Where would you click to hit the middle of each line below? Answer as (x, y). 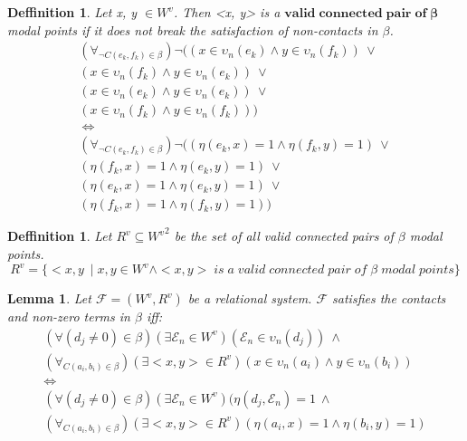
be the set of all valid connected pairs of (284, 236)
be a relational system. (250, 298)
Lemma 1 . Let (49, 298)
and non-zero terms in (69, 316)
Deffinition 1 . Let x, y (72, 12)
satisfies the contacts (389, 298)
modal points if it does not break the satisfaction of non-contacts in (193, 29)
